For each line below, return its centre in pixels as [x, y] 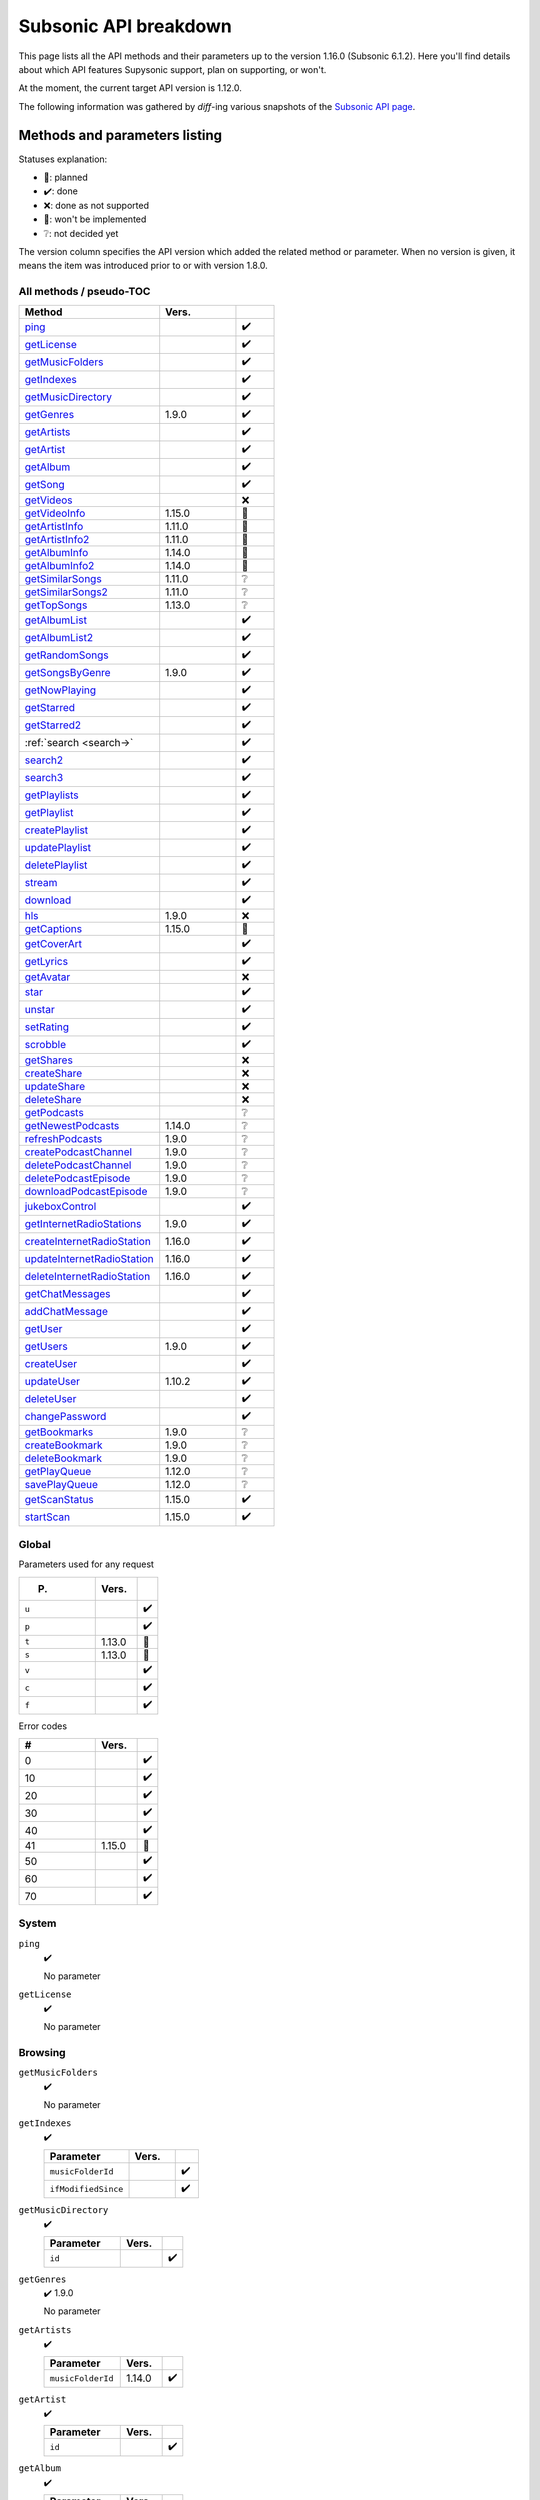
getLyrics [46, 961]
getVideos [49, 500]
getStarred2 [53, 725]
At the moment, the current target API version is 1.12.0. [130, 88]
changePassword [65, 1416]
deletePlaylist [56, 865]
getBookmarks [59, 1432]
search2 [44, 760]
